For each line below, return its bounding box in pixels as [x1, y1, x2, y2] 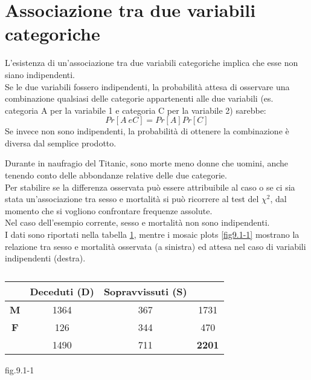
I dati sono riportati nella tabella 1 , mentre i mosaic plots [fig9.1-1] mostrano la [5, 228, 300, 241]
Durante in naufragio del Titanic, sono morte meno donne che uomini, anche [5, 157, 289, 169]
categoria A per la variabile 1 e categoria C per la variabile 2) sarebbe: [5, 103, 266, 116]
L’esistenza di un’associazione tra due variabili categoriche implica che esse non [5, 56, 298, 69]
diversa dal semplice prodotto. [5, 136, 117, 149]
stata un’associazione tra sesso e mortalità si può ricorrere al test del [5, 192, 259, 205]
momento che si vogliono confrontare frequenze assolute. [5, 204, 213, 217]
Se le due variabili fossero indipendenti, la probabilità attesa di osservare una [5, 80, 290, 93]
